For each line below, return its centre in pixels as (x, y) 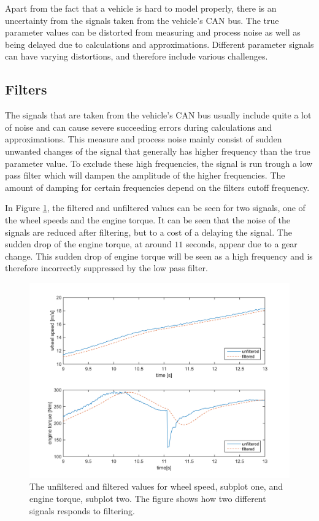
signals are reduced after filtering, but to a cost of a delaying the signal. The (148, 232)
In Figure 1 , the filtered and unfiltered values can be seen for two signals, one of (155, 208)
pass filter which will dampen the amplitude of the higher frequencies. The (145, 175)
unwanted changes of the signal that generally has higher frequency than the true (158, 151)
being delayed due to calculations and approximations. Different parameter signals (159, 44)
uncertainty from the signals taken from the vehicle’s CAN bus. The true (142, 20)
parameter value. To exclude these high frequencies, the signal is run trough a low (159, 163)
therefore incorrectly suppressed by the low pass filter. (106, 268)
